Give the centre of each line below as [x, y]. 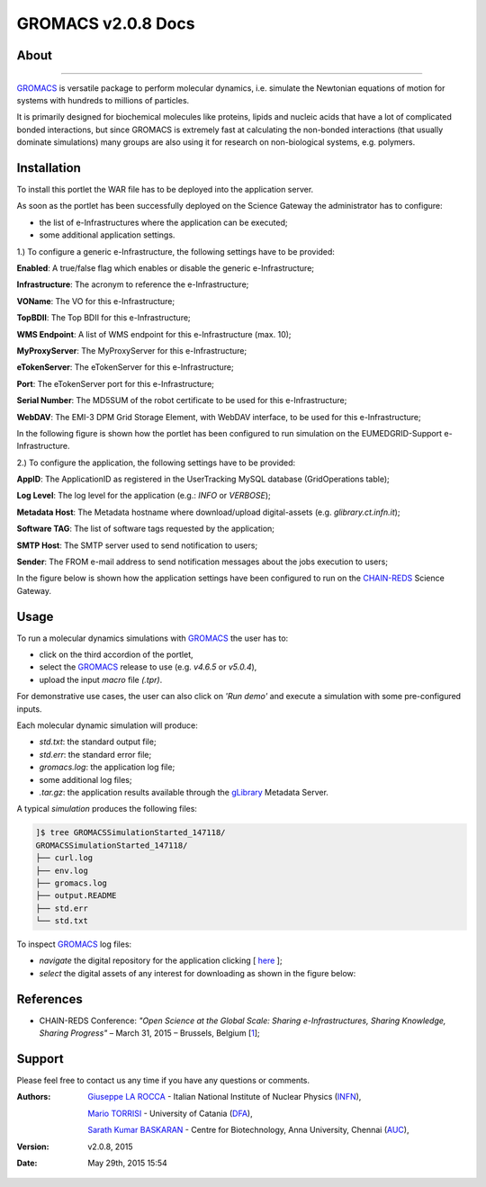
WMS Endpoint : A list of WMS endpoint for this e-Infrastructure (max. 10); [154, 334]
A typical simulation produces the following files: [107, 809]
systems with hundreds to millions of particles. [103, 100]
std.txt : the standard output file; [98, 742]
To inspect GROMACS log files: [74, 944]
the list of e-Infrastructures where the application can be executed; [163, 222]
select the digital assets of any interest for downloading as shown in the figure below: [198, 973]
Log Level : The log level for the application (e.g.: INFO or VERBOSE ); [144, 496]
